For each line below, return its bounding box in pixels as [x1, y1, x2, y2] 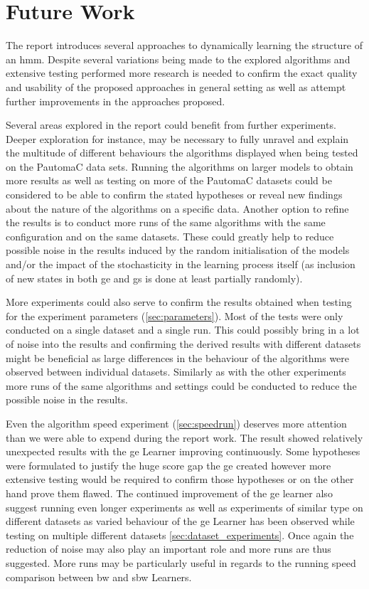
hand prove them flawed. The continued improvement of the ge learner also [6, 485, 333, 500]
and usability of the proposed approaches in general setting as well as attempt [6, 79, 346, 94]
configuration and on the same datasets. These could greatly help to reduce [6, 228, 334, 243]
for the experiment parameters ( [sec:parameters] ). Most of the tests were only [6, 308, 343, 323]
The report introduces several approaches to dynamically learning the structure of [6, 38, 363, 53]
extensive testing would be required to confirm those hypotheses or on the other [6, 472, 354, 487]
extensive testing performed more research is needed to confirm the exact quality [6, 65, 358, 80]
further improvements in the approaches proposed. [6, 93, 225, 108]
